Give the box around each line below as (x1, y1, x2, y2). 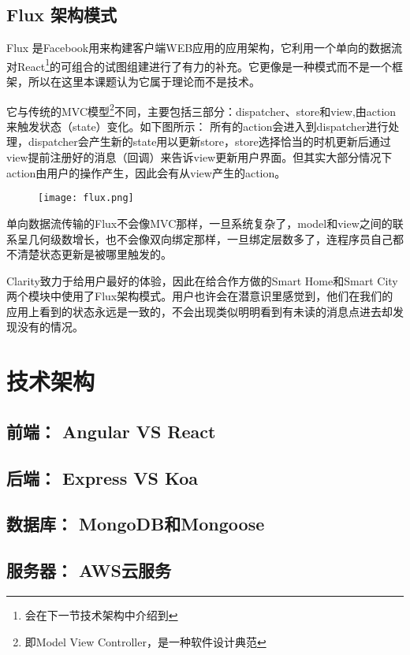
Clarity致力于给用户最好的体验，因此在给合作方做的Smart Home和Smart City (6, 272, 398, 288)
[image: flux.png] (38, 192, 134, 204)
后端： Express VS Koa (6, 465, 198, 489)
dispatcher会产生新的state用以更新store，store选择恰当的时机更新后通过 (28, 133, 391, 150)
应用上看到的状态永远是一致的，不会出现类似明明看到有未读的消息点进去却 (6, 303, 393, 319)
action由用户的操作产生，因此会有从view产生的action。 (6, 164, 286, 180)
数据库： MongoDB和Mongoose (6, 512, 265, 536)
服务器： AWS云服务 (6, 558, 171, 582)
